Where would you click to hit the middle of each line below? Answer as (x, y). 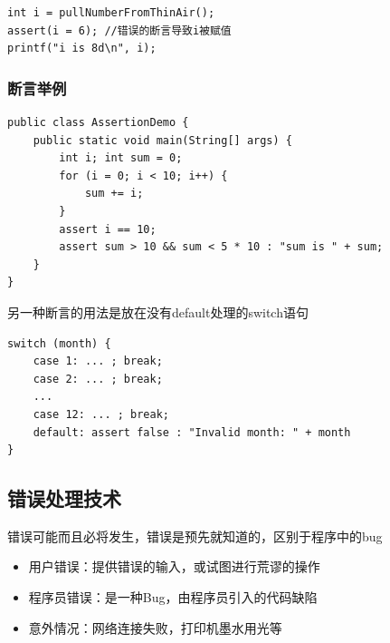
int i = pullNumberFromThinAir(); (111, 13)
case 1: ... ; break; (98, 361)
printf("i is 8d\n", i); (82, 49)
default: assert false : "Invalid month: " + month (192, 432)
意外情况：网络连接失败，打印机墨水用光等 (155, 627)
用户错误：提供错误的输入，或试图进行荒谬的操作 (174, 566)
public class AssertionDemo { (98, 122)
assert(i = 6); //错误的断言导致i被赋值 (119, 30)
